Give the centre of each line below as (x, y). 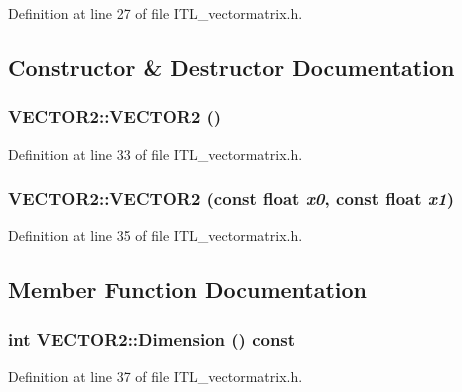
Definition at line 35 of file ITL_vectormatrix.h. (155, 235)
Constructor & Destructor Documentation (231, 66)
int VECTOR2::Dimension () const (152, 338)
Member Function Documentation (188, 289)
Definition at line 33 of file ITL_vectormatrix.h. (155, 153)
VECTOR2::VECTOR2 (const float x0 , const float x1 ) (231, 198)
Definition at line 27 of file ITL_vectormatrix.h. (155, 13)
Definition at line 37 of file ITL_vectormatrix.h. (155, 376)
